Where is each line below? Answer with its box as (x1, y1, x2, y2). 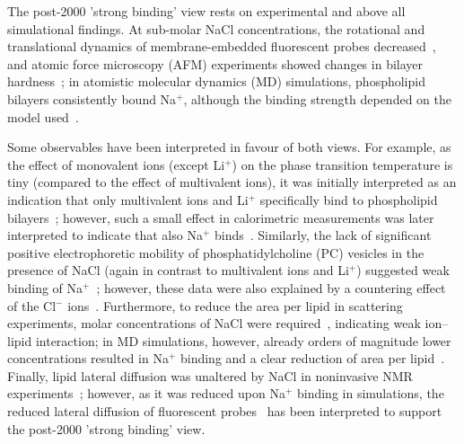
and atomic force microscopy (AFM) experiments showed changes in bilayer (7, 54, 424, 73)
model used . (7, 107, 79, 126)
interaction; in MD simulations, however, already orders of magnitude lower (35, 331, 451, 350)
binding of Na (7, 278, 83, 297)
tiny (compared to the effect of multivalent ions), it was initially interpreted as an (7, 173, 457, 191)
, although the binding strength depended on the (183, 89, 451, 108)
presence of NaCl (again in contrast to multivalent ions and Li (7, 261, 349, 280)
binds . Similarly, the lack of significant (214, 226, 432, 244)
